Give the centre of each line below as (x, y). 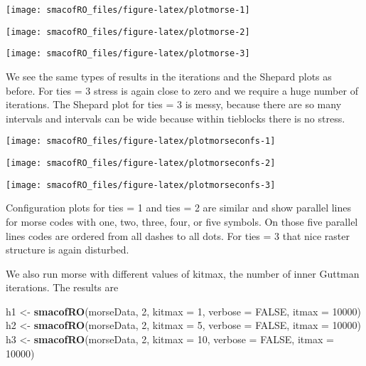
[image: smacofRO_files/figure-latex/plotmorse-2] (128, 32)
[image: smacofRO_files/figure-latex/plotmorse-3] (128, 54)
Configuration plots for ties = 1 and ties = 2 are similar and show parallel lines (178, 208)
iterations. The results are (62, 287)
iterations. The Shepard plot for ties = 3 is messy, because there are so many (174, 104)
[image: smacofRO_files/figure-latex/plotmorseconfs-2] (141, 163)
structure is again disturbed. (68, 250)
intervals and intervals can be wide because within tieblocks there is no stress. (176, 118)
